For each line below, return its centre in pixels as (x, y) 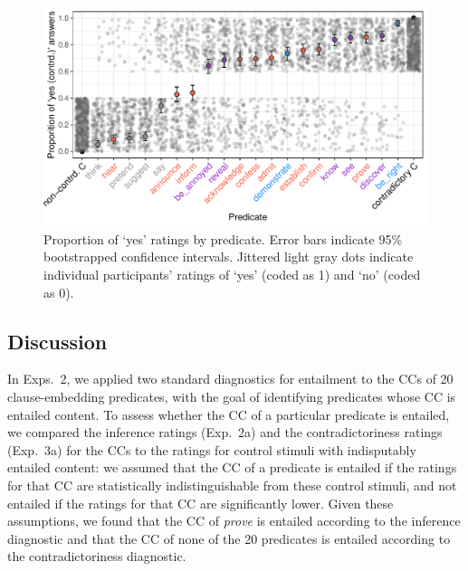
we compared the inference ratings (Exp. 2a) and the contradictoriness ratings (225, 432)
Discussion (57, 341)
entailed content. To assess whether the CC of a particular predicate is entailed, (229, 414)
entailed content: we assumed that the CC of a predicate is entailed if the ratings (232, 467)
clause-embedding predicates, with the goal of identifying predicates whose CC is (232, 396)
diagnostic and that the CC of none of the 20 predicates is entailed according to (229, 538)
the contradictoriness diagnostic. (97, 556)
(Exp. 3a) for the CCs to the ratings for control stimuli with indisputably (212, 449)
